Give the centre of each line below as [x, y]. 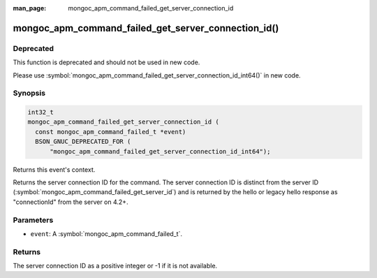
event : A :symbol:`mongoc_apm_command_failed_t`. [106, 233]
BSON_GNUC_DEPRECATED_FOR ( [83, 142]
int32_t [40, 112]
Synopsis [29, 93]
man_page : [30, 8]
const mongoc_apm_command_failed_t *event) [111, 132]
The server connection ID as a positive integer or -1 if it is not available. [115, 266]
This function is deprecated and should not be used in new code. [106, 62]
